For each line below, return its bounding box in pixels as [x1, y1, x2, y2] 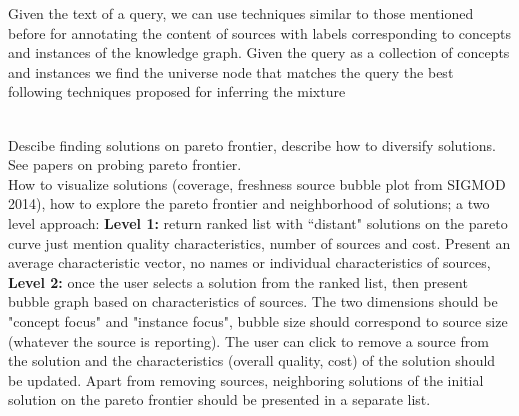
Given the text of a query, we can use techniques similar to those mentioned [8, 3, 474, 23]
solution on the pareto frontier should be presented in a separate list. [8, 389, 431, 410]
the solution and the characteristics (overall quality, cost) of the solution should [8, 350, 496, 371]
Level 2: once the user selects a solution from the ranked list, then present [8, 271, 468, 292]
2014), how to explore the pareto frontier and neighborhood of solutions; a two [8, 193, 490, 214]
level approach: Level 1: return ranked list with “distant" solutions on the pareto [8, 212, 508, 233]
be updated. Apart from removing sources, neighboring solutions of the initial [8, 369, 484, 390]
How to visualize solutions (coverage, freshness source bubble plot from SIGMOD [8, 173, 506, 194]
